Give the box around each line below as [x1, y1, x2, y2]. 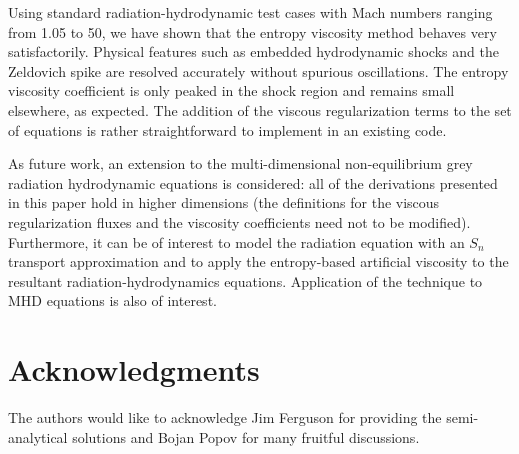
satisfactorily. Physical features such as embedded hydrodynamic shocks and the [8, 41, 499, 62]
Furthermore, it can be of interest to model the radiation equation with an [8, 231, 465, 252]
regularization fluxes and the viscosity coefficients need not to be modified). [8, 211, 471, 232]
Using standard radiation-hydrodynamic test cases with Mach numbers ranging [8, 2, 493, 22]
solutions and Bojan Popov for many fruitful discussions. [72, 426, 420, 447]
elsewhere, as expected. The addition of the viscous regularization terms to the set [8, 99, 512, 120]
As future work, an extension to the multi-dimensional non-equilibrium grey [8, 153, 473, 174]
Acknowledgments [8, 349, 260, 390]
